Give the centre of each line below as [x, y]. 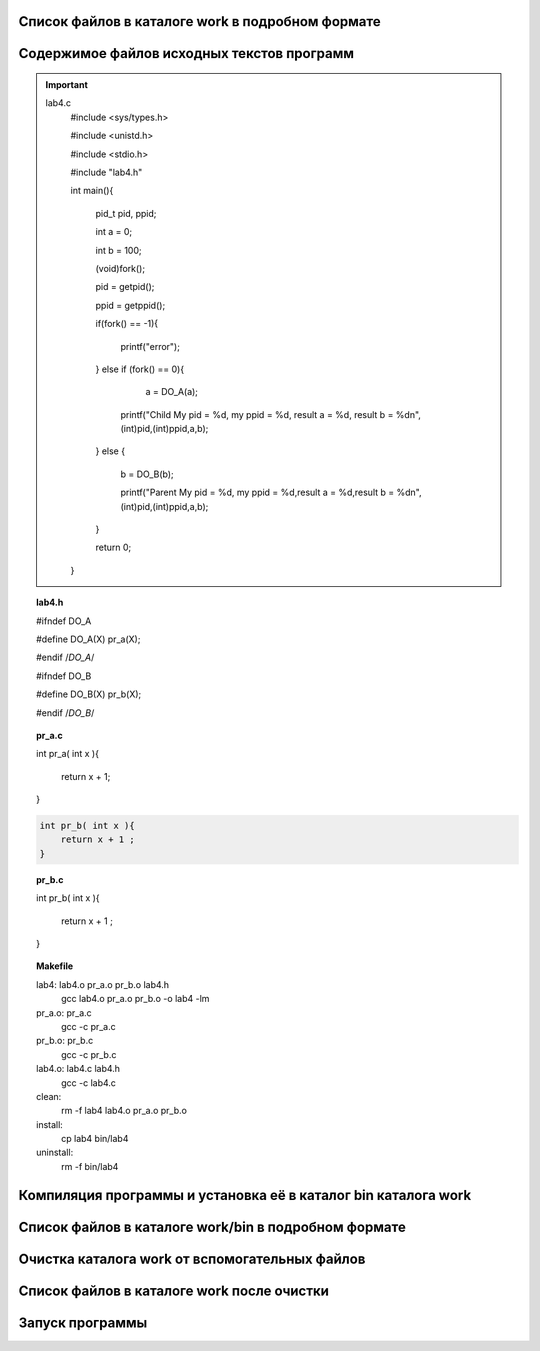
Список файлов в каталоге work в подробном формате [199, 21]
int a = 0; [114, 232]
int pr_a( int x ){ [68, 754]
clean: [49, 1096]
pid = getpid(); [125, 287]
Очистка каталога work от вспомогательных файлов [192, 1258]
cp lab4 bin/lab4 [95, 1139]
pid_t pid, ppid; [126, 213]
